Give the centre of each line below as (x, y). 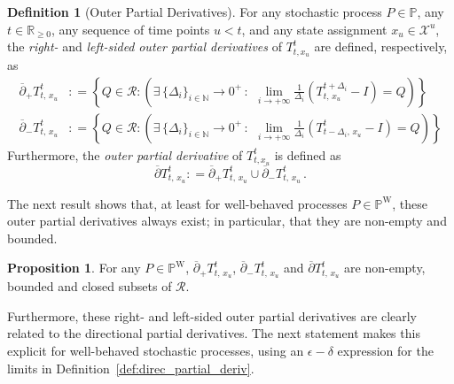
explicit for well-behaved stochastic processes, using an (156, 351)
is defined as (308, 154)
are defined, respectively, (381, 46)
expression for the (385, 351)
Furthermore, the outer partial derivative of (125, 154)
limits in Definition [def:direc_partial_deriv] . (131, 368)
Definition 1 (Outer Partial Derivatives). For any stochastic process (195, 12)
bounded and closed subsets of (90, 286)
